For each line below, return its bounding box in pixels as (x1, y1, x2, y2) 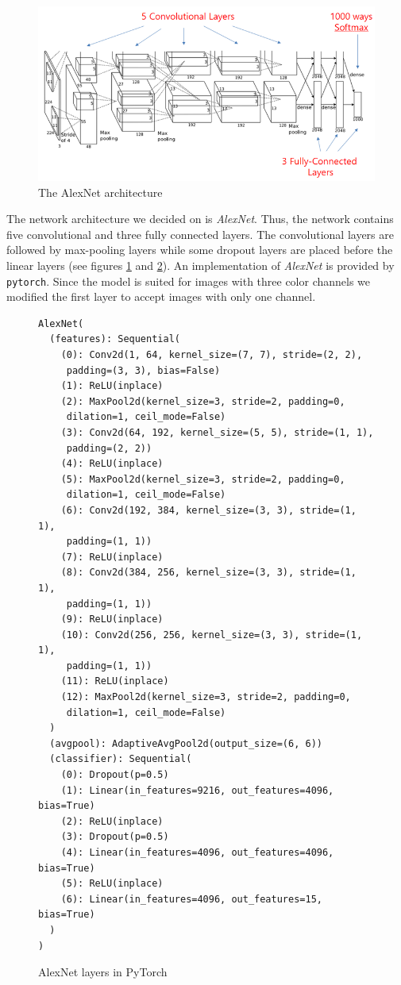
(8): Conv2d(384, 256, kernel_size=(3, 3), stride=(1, (60, 567, 357, 579)
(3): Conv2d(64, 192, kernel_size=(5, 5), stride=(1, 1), (60, 426, 374, 438)
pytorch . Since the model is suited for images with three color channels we (6, 272, 371, 289)
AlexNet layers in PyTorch (38, 964, 168, 980)
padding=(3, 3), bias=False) (66, 364, 221, 376)
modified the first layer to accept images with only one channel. (6, 288, 316, 305)
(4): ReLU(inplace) (60, 458, 164, 470)
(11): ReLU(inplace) (60, 675, 169, 687)
